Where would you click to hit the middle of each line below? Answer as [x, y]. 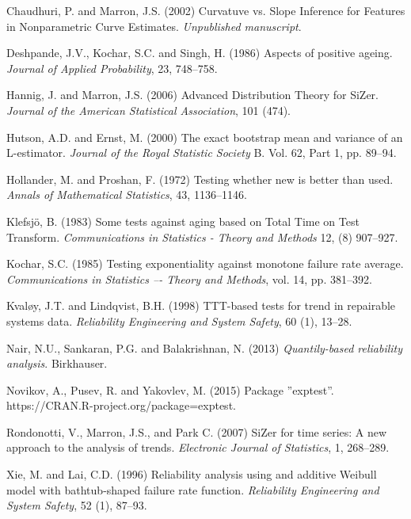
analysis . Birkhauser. [57, 363]
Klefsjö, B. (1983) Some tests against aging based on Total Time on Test [183, 221]
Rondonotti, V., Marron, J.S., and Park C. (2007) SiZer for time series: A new [197, 431]
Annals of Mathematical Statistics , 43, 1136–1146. [127, 195]
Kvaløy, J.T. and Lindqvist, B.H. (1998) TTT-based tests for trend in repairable [201, 305]
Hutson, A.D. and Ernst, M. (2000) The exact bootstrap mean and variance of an [205, 137]
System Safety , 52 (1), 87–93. [77, 505]
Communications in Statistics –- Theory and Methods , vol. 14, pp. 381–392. [189, 279]
